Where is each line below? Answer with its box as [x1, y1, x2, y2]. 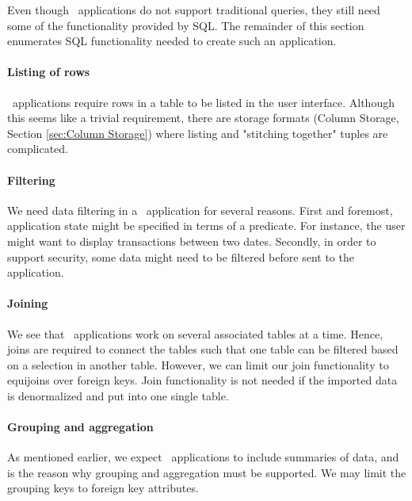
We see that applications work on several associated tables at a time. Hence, [7, 325, 383, 342]
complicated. [7, 140, 68, 157]
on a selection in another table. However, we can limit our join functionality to [7, 356, 389, 373]
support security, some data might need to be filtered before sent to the [7, 248, 354, 265]
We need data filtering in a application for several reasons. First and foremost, [7, 201, 393, 218]
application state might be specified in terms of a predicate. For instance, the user [7, 217, 406, 234]
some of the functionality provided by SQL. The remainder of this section [7, 17, 364, 33]
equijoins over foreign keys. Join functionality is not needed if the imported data [7, 372, 398, 388]
